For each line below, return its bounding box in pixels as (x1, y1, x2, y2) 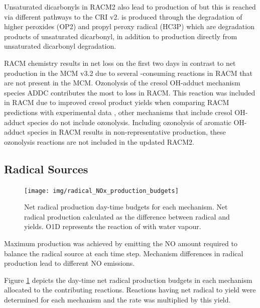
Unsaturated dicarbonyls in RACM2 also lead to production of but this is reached (4, 2, 256, 12)
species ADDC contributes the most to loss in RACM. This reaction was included (4, 87, 255, 97)
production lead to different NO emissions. (4, 258, 135, 268)
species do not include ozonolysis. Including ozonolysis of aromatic (27, 117, 231, 127)
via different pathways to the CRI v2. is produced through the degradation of (4, 11, 242, 22)
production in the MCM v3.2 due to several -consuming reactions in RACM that (4, 67, 252, 78)
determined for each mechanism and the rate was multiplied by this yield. (4, 294, 231, 304)
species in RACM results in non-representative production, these (27, 127, 226, 137)
